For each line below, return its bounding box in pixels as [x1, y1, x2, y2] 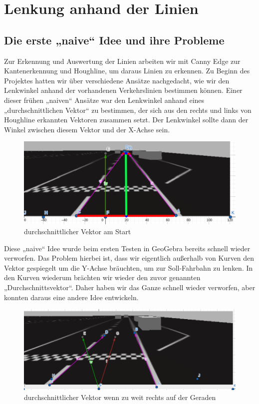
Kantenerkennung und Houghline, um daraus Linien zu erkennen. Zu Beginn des [4, 65, 250, 76]
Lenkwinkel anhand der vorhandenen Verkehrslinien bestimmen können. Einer [4, 85, 243, 95]
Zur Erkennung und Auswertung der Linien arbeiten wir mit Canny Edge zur [4, 55, 241, 66]
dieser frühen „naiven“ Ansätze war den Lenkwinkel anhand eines [4, 94, 205, 105]
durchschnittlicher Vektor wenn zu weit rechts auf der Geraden [24, 392, 216, 402]
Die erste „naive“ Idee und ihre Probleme [4, 32, 225, 47]
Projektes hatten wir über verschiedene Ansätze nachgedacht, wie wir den [4, 75, 230, 85]
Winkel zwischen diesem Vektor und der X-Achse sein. [4, 124, 170, 134]
